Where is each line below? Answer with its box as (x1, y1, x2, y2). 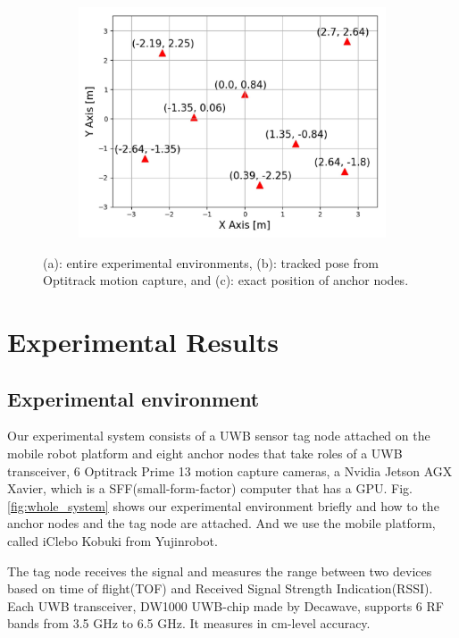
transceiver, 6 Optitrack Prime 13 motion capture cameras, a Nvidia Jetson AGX (7, 461, 453, 480)
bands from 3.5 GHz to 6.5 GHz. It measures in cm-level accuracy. (7, 614, 371, 633)
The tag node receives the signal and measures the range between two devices (7, 561, 432, 580)
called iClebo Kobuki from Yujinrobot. (7, 531, 218, 550)
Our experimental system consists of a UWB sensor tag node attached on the (7, 426, 430, 445)
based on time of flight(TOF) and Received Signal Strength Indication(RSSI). (7, 579, 433, 598)
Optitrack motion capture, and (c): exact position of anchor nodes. (43, 271, 409, 290)
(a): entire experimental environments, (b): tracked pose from (43, 253, 380, 272)
